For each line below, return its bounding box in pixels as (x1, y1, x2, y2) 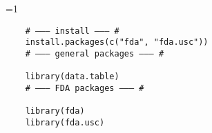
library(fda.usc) (25, 117, 105, 127)
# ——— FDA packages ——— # (25, 83, 144, 93)
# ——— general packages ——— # (25, 48, 164, 59)
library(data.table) (25, 72, 119, 82)
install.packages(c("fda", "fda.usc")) (25, 37, 209, 48)
